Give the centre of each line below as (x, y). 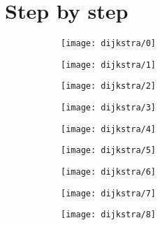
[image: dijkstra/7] (109, 193)
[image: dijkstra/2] (109, 86)
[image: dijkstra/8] (109, 215)
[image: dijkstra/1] (109, 65)
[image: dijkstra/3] (109, 108)
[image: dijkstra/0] (109, 44)
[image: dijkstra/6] (109, 172)
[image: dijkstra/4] (109, 129)
